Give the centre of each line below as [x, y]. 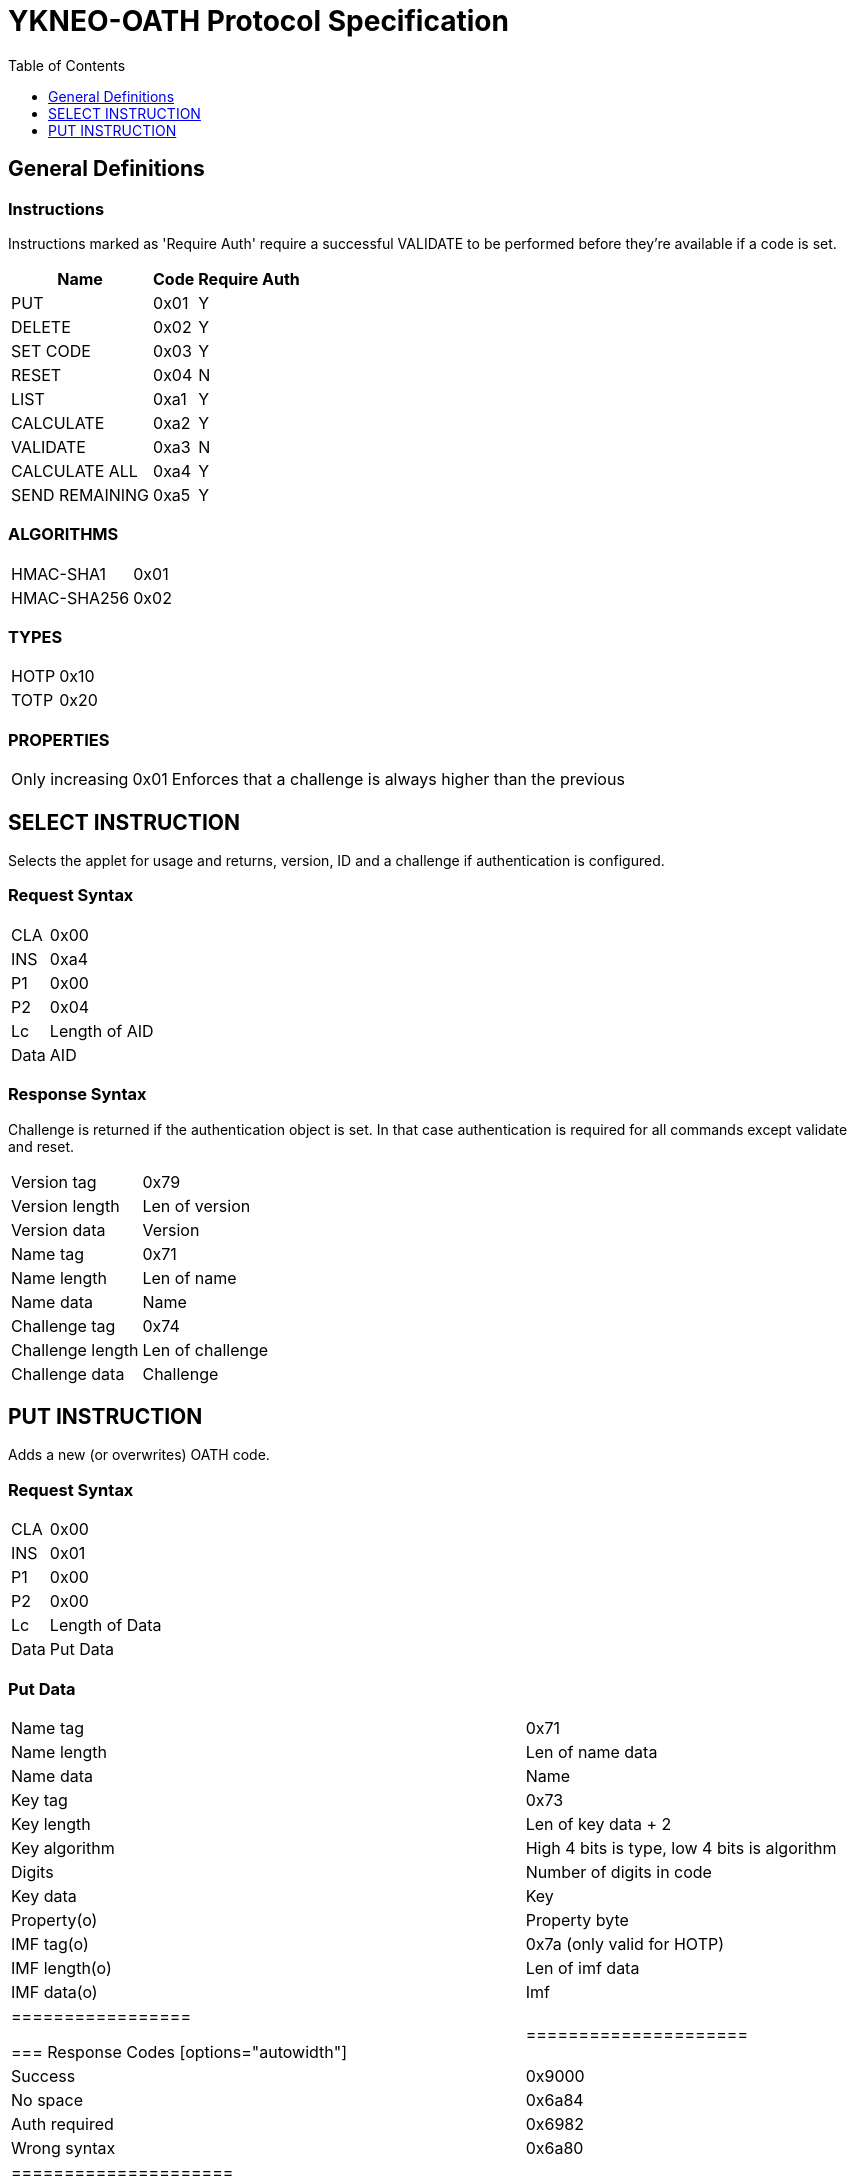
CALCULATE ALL [74, 470]
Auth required [62, 2123]
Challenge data [68, 1373]
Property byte [577, 1919]
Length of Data [105, 1625]
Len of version [196, 1205]
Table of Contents [67, 65]
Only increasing [70, 779]
